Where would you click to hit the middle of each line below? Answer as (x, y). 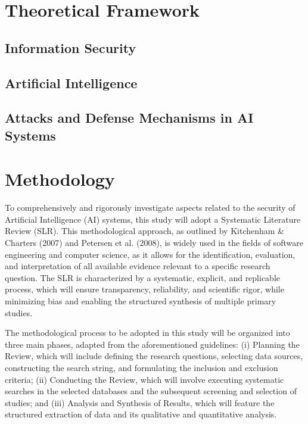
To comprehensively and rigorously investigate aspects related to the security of (150, 208)
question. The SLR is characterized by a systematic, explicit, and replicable (143, 277)
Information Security (71, 47)
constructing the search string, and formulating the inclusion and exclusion (141, 367)
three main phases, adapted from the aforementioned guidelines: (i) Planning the (152, 344)
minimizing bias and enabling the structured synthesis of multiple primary (141, 300)
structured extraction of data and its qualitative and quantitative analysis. (141, 414)
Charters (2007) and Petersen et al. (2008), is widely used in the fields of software (154, 243)
